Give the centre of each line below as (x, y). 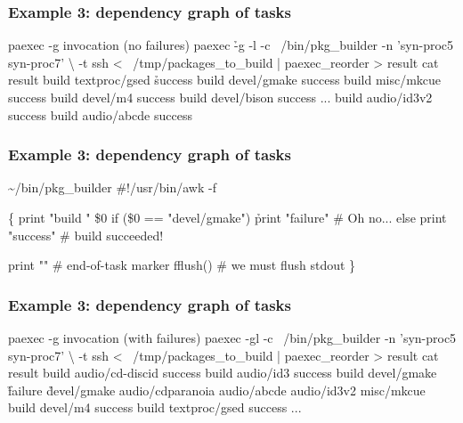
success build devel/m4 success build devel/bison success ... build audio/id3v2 (220, 97)
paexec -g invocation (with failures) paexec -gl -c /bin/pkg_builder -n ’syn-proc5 (232, 338)
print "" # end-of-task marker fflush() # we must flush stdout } (182, 265)
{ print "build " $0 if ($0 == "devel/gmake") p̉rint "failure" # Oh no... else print (227, 217)
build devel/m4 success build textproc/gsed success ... (155, 407)
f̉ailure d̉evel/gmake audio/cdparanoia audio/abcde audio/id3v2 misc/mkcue (217, 390)
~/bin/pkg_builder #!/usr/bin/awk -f (112, 187)
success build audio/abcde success (100, 114)
